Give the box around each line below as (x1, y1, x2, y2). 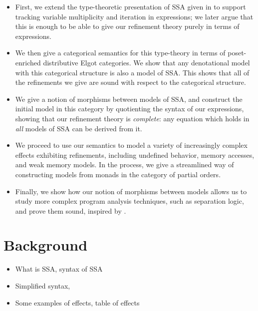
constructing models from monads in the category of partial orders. (15, 169, 221, 179)
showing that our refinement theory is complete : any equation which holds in (15, 113, 250, 123)
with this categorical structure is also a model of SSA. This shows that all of (15, 67, 250, 77)
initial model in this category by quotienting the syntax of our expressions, (15, 103, 244, 114)
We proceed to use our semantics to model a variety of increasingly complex (15, 140, 248, 150)
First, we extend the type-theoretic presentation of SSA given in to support (15, 1, 246, 11)
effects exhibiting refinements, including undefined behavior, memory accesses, (15, 149, 255, 160)
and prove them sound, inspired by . (15, 205, 126, 216)
